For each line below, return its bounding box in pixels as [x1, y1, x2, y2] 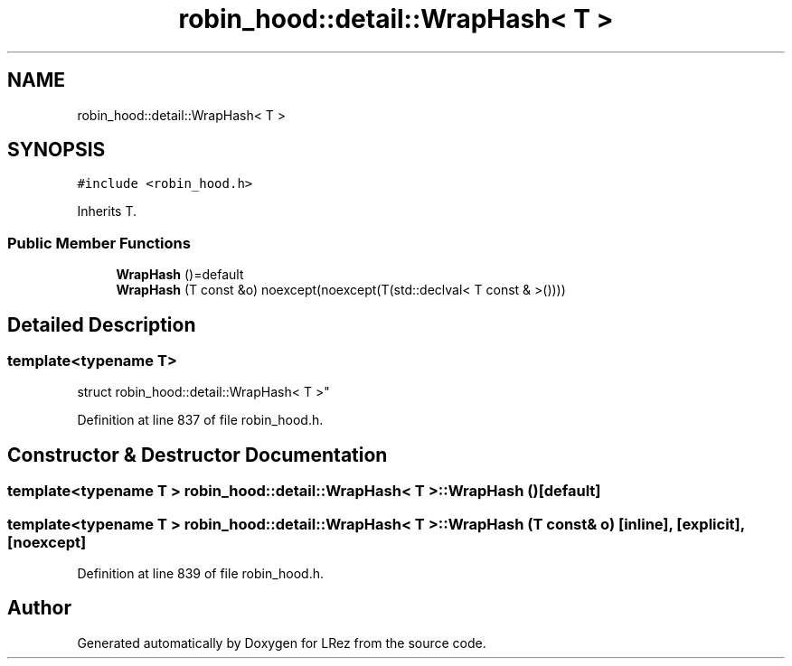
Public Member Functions [7, 233, 191, 252]
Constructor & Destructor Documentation [7, 443, 388, 466]
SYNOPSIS [7, 138, 106, 162]
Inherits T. [77, 203, 137, 220]
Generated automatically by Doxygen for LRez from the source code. [77, 634, 486, 651]
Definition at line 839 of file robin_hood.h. [77, 566, 325, 581]
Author [7, 596, 71, 620]
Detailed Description [7, 313, 196, 336]
